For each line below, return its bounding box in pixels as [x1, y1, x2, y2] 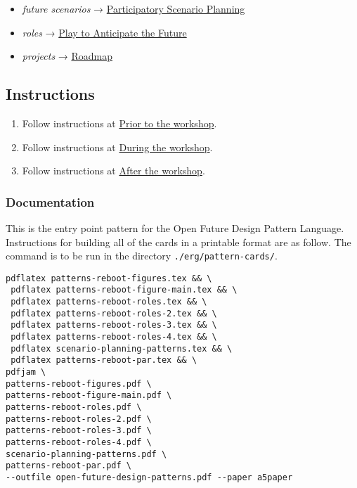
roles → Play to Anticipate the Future [22, 25, 187, 39]
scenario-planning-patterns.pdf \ [6, 449, 167, 459]
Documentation [6, 193, 95, 210]
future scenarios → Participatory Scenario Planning [22, 1, 245, 15]
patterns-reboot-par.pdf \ [6, 461, 131, 471]
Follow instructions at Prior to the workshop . [22, 115, 217, 130]
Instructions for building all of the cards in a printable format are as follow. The [6, 234, 351, 249]
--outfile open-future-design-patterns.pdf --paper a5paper [6, 472, 293, 482]
